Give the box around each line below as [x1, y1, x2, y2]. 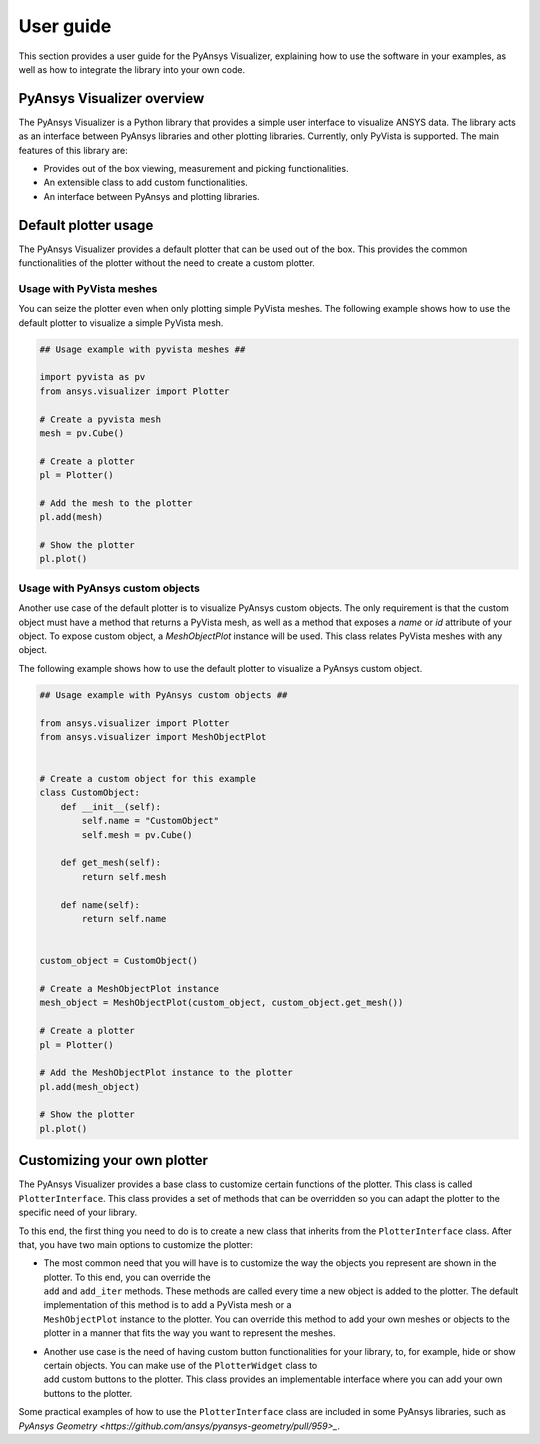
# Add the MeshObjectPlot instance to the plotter [39, 1067, 294, 1079]
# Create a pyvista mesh [39, 413, 162, 425]
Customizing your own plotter [18, 1152, 209, 1169]
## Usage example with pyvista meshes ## [39, 343, 246, 355]
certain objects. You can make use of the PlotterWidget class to [43, 1360, 318, 1372]
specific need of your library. [18, 1206, 138, 1219]
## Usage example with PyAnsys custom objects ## [39, 689, 288, 700]
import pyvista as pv [39, 371, 146, 383]
